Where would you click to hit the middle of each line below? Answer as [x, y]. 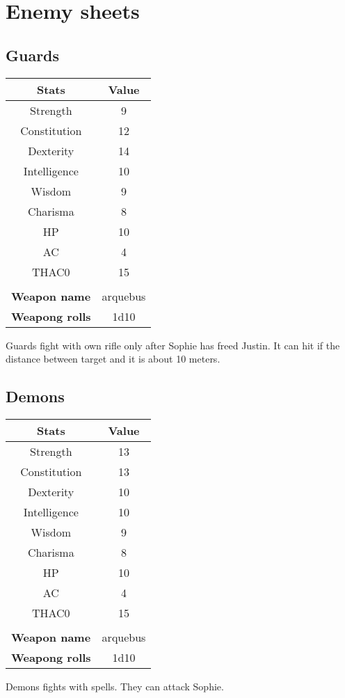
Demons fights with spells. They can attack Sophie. [115, 686]
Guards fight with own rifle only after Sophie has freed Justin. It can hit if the [173, 345]
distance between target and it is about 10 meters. [113, 359]
